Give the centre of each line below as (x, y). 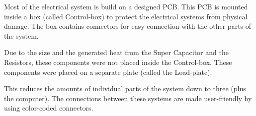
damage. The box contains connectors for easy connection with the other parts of (128, 26)
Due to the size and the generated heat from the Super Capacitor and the (116, 52)
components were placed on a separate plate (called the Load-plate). (108, 72)
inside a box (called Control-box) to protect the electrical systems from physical (126, 16)
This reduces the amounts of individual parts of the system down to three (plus (125, 88)
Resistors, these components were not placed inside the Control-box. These (118, 62)
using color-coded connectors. (49, 108)
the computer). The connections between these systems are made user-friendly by (128, 98)
